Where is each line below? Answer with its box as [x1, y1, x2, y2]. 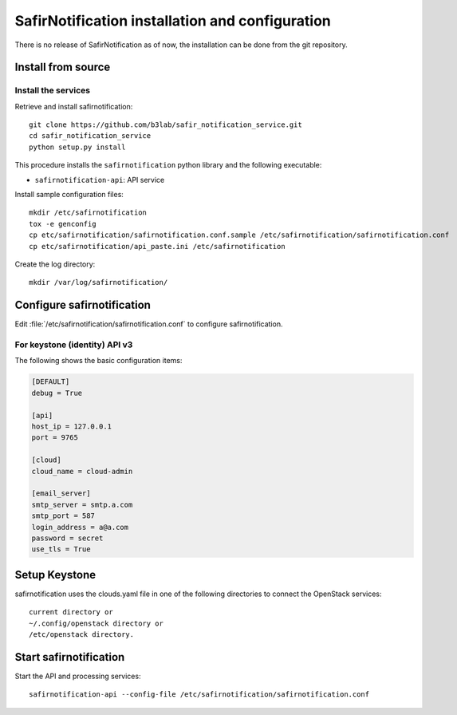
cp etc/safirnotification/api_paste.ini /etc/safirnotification [29, 242, 286, 251]
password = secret [31, 533, 104, 543]
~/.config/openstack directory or [29, 618, 163, 628]
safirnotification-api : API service [34, 175, 165, 184]
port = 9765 [31, 433, 79, 442]
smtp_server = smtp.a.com [31, 500, 133, 509]
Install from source [14, 61, 111, 74]
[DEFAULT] [31, 377, 70, 386]
